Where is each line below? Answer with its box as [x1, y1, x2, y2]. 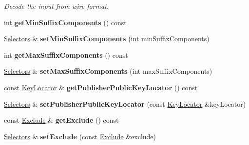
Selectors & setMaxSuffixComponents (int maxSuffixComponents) [4, 66, 212, 76]
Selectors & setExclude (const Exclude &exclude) [4, 131, 156, 141]
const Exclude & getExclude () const [4, 115, 119, 125]
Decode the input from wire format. [4, 1, 109, 11]
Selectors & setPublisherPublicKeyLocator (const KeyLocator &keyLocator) [4, 98, 246, 109]
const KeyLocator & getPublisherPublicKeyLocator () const [4, 82, 198, 92]
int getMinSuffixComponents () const [4, 17, 127, 27]
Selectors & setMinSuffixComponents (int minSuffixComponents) [4, 33, 210, 44]
